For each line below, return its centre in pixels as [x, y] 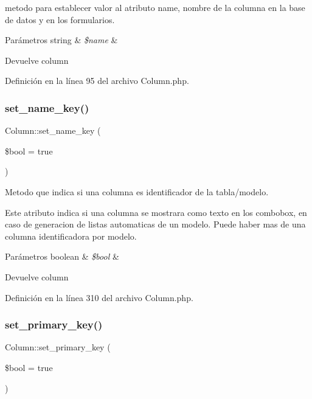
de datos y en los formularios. [60, 19]
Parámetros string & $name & [61, 40]
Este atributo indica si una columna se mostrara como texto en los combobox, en [156, 212]
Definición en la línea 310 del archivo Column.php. [99, 297]
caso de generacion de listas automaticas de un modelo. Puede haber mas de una [155, 224]
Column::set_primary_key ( [58, 347]
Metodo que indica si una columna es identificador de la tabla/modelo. [137, 191]
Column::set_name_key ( [53, 130]
